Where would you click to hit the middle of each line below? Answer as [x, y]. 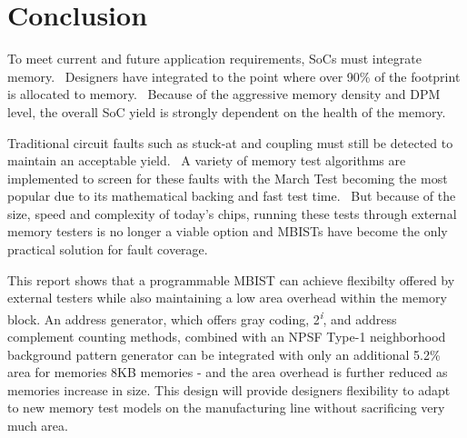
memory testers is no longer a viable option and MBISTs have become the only [228, 231]
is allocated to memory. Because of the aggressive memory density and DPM [224, 94]
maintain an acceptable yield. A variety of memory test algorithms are [207, 160]
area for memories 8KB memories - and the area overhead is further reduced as [228, 372]
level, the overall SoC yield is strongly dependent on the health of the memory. [227, 111]
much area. [38, 426]
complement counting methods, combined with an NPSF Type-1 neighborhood [227, 337]
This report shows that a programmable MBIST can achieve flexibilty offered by [231, 279]
